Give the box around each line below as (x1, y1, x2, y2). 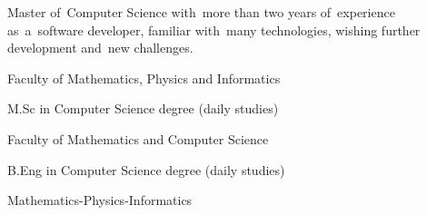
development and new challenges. (7, 38, 194, 57)
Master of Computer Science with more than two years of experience (7, 3, 395, 21)
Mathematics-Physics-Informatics (7, 191, 193, 210)
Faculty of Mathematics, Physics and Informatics (7, 68, 281, 87)
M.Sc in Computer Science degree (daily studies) (7, 99, 279, 118)
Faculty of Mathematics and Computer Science (7, 129, 269, 148)
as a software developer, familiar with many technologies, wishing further (7, 20, 421, 39)
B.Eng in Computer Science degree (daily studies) (7, 160, 285, 179)
